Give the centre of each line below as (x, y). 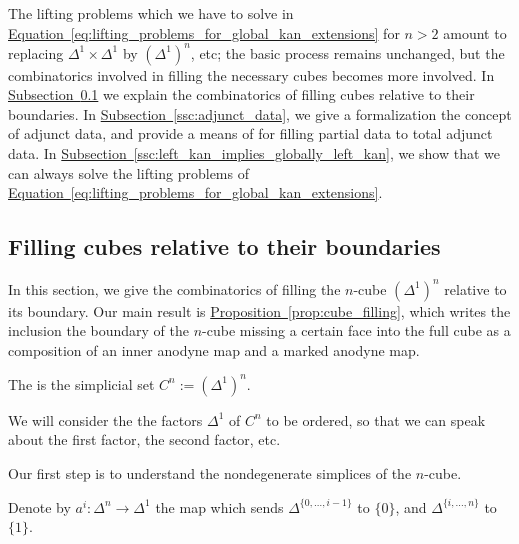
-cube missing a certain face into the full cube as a (356, 330)
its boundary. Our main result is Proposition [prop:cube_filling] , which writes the (259, 310)
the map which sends (219, 506)
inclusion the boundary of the (98, 330)
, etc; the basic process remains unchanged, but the (347, 52)
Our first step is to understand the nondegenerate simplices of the (210, 473)
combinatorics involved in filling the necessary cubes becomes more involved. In (251, 74)
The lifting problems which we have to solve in (151, 13)
